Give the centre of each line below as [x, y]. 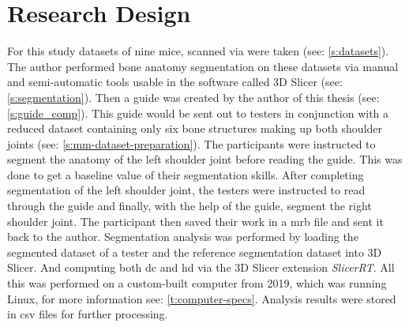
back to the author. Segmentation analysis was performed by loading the [183, 237]
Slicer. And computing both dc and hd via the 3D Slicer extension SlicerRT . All [201, 267]
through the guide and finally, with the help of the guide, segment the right [189, 206]
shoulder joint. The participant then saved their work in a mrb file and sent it [195, 221]
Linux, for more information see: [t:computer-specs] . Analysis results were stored [202, 298]
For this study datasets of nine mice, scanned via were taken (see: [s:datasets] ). [198, 51]
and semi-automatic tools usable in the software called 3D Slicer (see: [175, 82]
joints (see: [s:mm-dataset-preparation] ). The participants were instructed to [191, 143]
